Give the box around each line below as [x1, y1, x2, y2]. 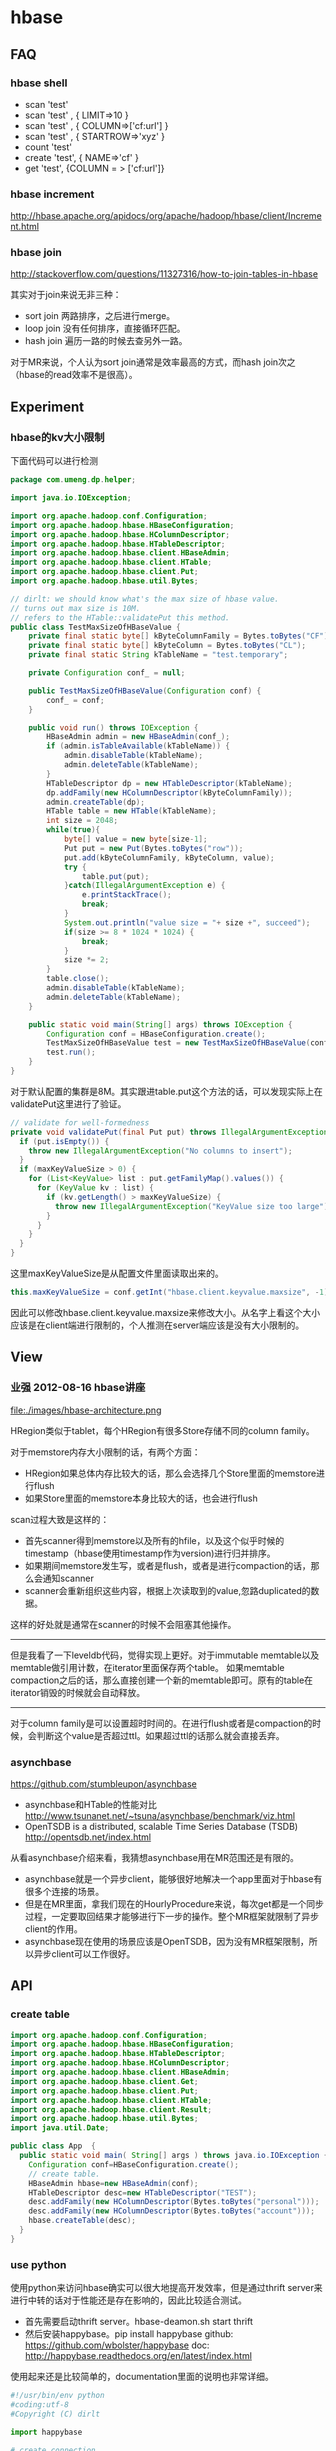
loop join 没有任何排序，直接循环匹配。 [24, 322, 186, 335]
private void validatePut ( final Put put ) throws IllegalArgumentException [10, 1127, 329, 1137]
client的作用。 [24, 1922, 83, 1935]
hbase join [10, 246, 63, 260]
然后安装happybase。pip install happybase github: [24, 2328, 234, 2340]
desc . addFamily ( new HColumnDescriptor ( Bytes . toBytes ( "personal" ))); [28, 2197, 320, 2207]
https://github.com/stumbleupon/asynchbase [10, 1777, 197, 1790]
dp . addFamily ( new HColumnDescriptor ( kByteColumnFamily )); [46, 787, 293, 798]
